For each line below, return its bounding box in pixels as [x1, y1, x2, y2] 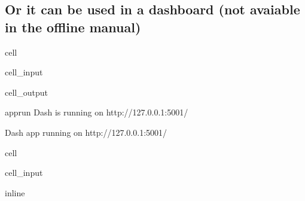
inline [5, 186, 25, 199]
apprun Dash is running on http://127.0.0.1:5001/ [5, 106, 188, 118]
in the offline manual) [5, 17, 141, 36]
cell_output [5, 86, 48, 98]
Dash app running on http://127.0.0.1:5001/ [5, 126, 167, 138]
